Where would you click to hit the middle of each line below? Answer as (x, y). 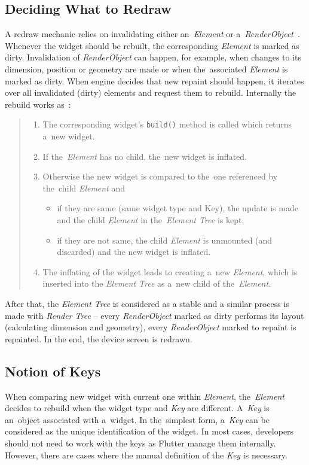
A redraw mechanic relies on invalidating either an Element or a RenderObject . (152, 34)
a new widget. (69, 136)
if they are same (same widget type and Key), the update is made (178, 208)
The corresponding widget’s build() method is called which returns (167, 124)
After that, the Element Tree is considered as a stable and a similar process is (147, 303)
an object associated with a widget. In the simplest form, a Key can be (137, 419)
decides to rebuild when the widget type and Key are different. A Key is (137, 408)
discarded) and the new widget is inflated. (134, 252)
